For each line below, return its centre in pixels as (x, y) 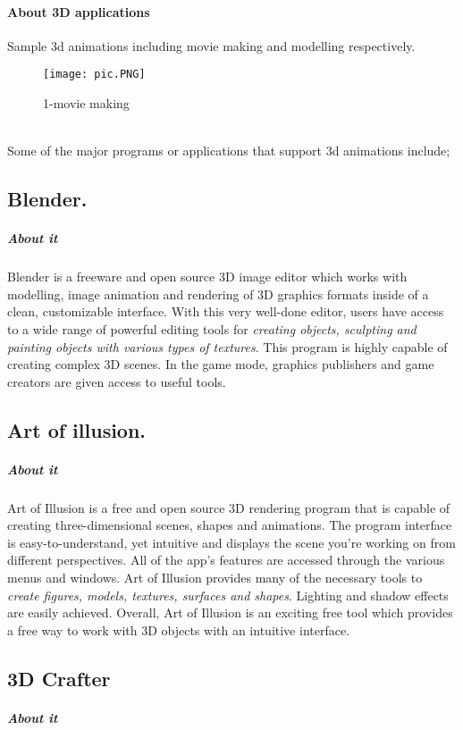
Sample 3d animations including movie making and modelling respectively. (211, 45)
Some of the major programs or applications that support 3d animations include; (229, 151)
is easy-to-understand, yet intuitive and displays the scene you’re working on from (231, 542)
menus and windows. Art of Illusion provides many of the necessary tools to (215, 578)
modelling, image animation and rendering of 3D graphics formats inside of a (218, 294)
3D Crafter (59, 678)
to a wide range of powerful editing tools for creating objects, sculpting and (212, 328)
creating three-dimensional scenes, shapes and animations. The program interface (230, 525)
